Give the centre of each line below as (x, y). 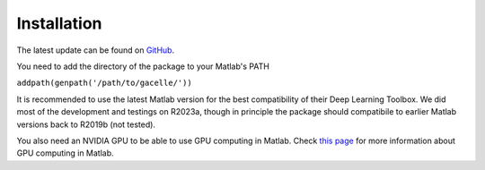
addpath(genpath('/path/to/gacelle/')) (104, 83)
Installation (59, 23)
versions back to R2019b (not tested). (86, 124)
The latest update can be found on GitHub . (96, 50)
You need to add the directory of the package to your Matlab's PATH (143, 66)
